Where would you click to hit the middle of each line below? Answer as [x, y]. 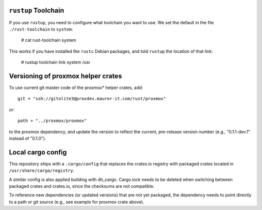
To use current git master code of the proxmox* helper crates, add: [76, 88]
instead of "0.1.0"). [27, 138]
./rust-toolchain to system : [41, 29]
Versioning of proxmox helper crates [65, 76]
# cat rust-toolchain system [49, 40]
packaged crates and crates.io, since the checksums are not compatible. [82, 186]
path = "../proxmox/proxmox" [52, 121]
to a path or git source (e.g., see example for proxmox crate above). [76, 202]
